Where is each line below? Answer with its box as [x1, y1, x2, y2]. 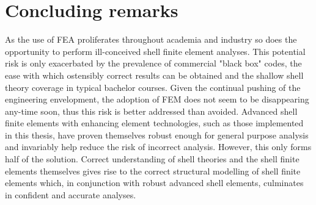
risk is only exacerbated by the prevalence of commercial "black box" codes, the [5, 57, 302, 70]
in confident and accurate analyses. [5, 188, 136, 201]
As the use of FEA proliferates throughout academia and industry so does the [5, 33, 297, 46]
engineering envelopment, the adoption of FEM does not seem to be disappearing [5, 93, 309, 106]
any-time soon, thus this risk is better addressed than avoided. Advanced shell [5, 104, 298, 117]
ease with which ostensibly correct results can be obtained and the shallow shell [5, 68, 304, 81]
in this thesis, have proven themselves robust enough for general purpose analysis [5, 128, 309, 141]
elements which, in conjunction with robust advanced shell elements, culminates [5, 176, 304, 189]
